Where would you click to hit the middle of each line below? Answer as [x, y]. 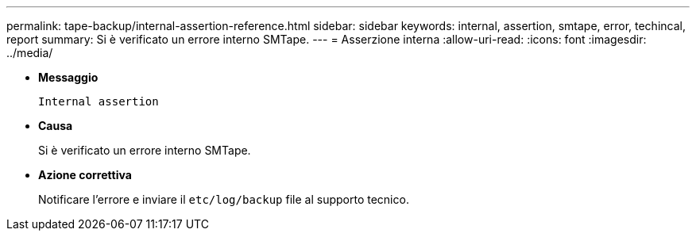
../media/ [30, 53]
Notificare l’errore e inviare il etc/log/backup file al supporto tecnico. [224, 199]
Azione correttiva [85, 175]
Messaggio [68, 77]
